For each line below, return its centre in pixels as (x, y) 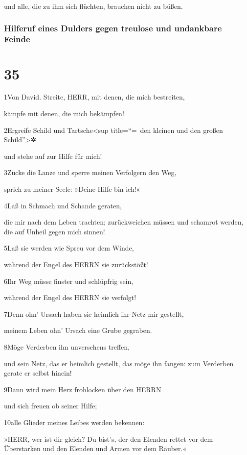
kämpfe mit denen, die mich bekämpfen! (64, 114)
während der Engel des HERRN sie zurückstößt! (76, 265)
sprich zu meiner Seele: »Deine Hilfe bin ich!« (72, 189)
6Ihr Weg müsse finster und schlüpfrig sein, (69, 281)
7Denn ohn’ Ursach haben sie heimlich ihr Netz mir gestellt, (94, 314)
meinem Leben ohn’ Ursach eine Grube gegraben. (78, 330)
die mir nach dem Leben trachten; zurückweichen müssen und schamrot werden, (124, 222)
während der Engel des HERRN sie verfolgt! (70, 297)
